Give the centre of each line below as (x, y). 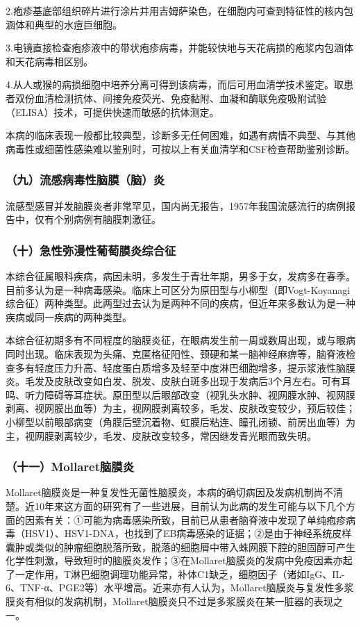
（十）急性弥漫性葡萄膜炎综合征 (91, 250)
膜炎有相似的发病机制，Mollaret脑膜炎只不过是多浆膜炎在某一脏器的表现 (169, 601)
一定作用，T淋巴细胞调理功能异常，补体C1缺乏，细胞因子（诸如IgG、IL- (180, 574)
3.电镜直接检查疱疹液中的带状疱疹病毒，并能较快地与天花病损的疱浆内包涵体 (179, 48)
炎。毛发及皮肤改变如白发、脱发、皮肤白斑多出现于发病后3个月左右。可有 (173, 381)
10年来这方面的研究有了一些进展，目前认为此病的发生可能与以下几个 (190, 505)
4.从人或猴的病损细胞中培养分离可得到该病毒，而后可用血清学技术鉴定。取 (175, 84)
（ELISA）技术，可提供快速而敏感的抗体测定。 (112, 112)
